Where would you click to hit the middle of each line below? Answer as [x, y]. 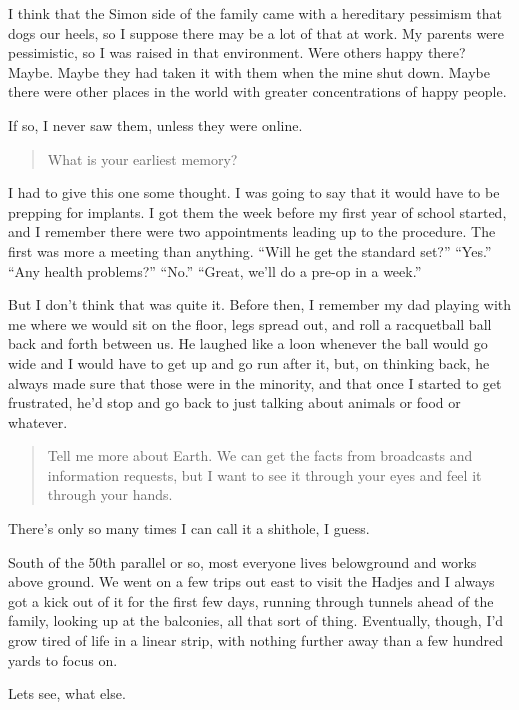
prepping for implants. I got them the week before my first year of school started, [257, 211]
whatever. [38, 421]
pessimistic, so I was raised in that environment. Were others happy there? [237, 52]
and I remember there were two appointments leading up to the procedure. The [252, 231]
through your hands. [110, 494]
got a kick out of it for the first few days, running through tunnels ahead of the [251, 600]
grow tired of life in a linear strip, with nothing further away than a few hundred [256, 640]
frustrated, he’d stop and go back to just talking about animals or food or [234, 402]
